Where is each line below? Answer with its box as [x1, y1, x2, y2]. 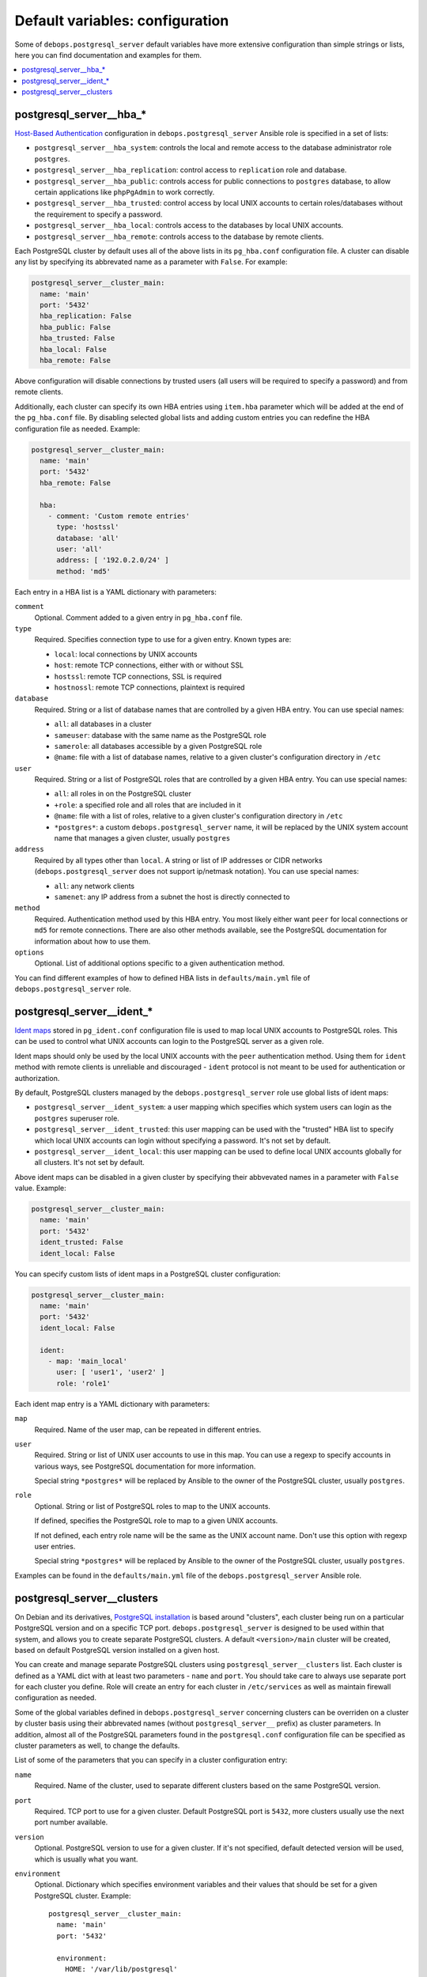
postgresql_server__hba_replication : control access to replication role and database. [34, 165, 347, 175]
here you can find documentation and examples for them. [14, 50, 202, 59]
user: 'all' [56, 545, 103, 554]
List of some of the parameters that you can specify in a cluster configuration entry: [14, 1756, 288, 1765]
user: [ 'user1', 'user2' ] [56, 1368, 165, 1377]
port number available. [34, 1817, 108, 1827]
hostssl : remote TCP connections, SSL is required [54, 671, 221, 681]
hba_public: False [40, 323, 111, 331]
